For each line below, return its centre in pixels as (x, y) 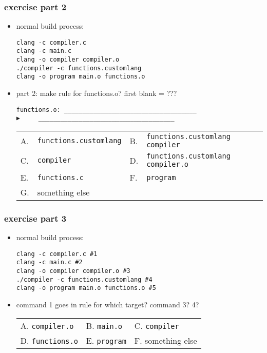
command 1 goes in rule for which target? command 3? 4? (108, 305)
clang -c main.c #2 (49, 262)
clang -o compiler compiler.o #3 (73, 271)
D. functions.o (49, 340)
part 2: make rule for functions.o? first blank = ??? (97, 93)
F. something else (166, 340)
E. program (106, 340)
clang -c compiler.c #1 (57, 254)
